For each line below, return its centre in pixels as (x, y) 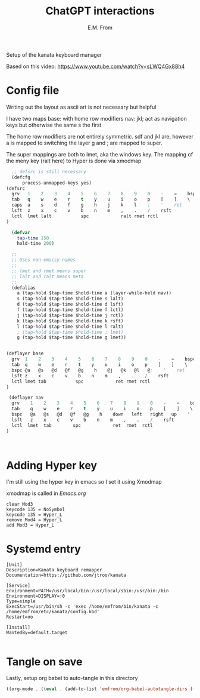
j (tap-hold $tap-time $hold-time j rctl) (70, 315)
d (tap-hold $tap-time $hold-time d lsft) (70, 305)
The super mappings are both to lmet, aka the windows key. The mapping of (100, 154)
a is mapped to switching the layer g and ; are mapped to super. (84, 143)
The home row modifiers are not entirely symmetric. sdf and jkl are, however (100, 136)
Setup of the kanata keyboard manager (54, 54)
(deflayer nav (26, 398)
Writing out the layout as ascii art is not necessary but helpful (81, 107)
